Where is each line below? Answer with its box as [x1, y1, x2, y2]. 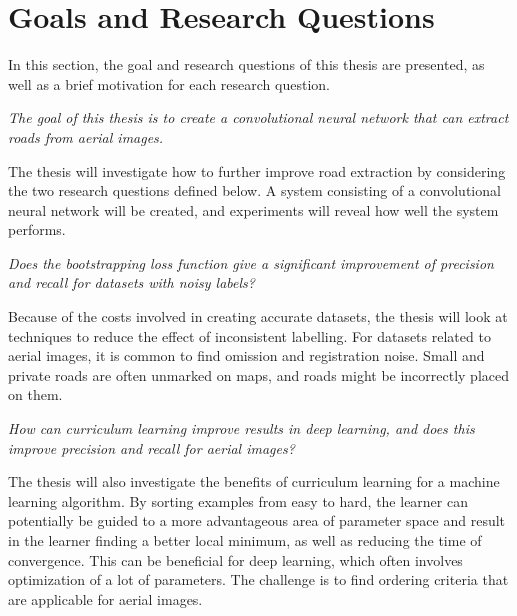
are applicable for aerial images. [8, 588, 203, 609]
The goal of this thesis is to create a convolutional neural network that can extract [8, 107, 509, 128]
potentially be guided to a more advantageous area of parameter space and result [8, 510, 506, 531]
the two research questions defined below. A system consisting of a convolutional [8, 180, 501, 201]
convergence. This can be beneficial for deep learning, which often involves [8, 549, 463, 570]
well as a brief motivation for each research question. [8, 73, 330, 94]
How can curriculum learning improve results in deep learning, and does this [8, 418, 475, 439]
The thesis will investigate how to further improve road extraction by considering [8, 160, 506, 181]
